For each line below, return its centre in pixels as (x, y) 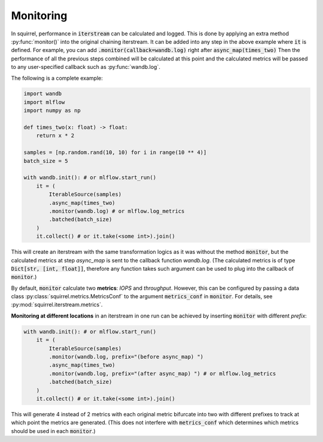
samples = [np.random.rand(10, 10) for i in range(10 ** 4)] (115, 152)
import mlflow (44, 102)
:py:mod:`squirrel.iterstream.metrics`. (57, 305)
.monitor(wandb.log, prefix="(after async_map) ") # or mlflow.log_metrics (162, 373)
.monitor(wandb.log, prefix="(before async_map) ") (126, 357)
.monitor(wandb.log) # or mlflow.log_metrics (117, 211)
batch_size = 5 (46, 161)
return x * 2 (55, 136)
